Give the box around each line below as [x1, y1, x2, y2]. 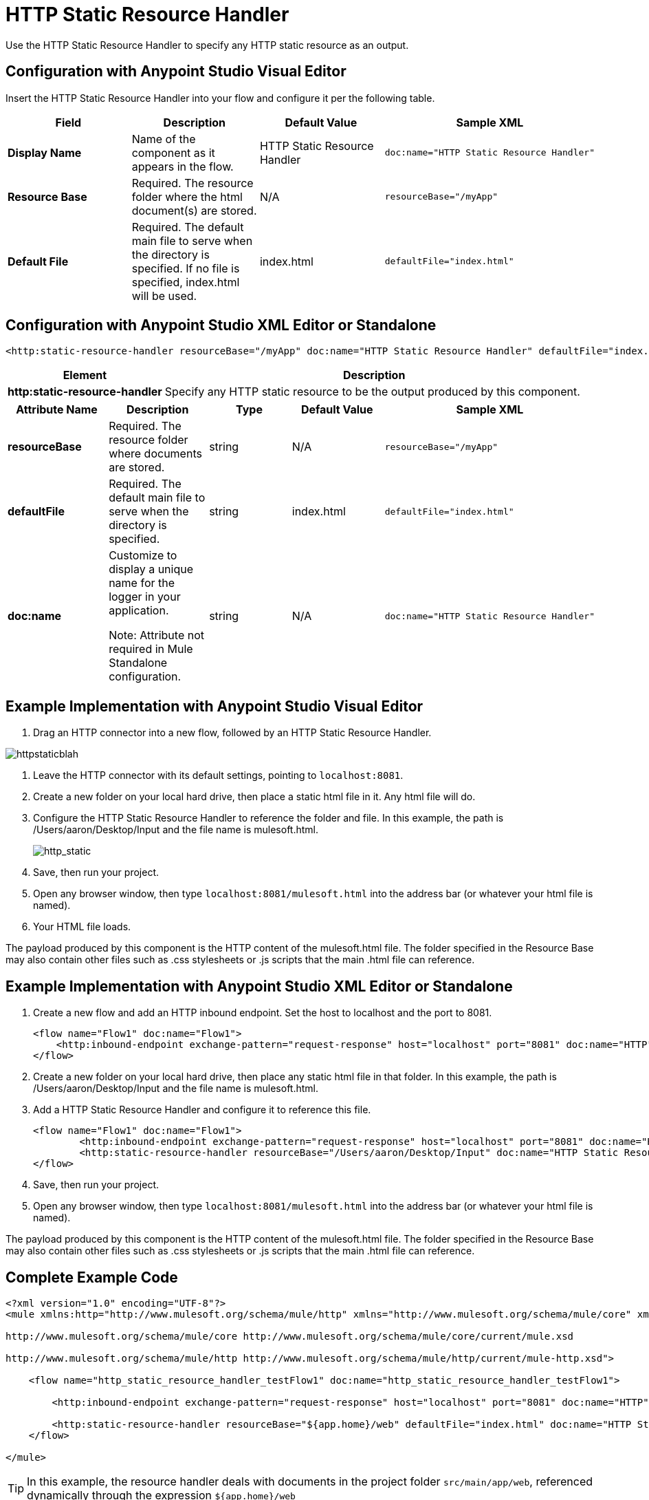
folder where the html [131, 189, 243, 204]
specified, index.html [131, 275, 240, 289]
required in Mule [109, 642, 193, 656]
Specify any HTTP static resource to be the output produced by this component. [164, 385, 580, 399]
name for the [109, 576, 175, 590]
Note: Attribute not [109, 628, 204, 643]
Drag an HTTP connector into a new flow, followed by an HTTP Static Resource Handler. [33, 727, 432, 739]
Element [63, 368, 107, 383]
